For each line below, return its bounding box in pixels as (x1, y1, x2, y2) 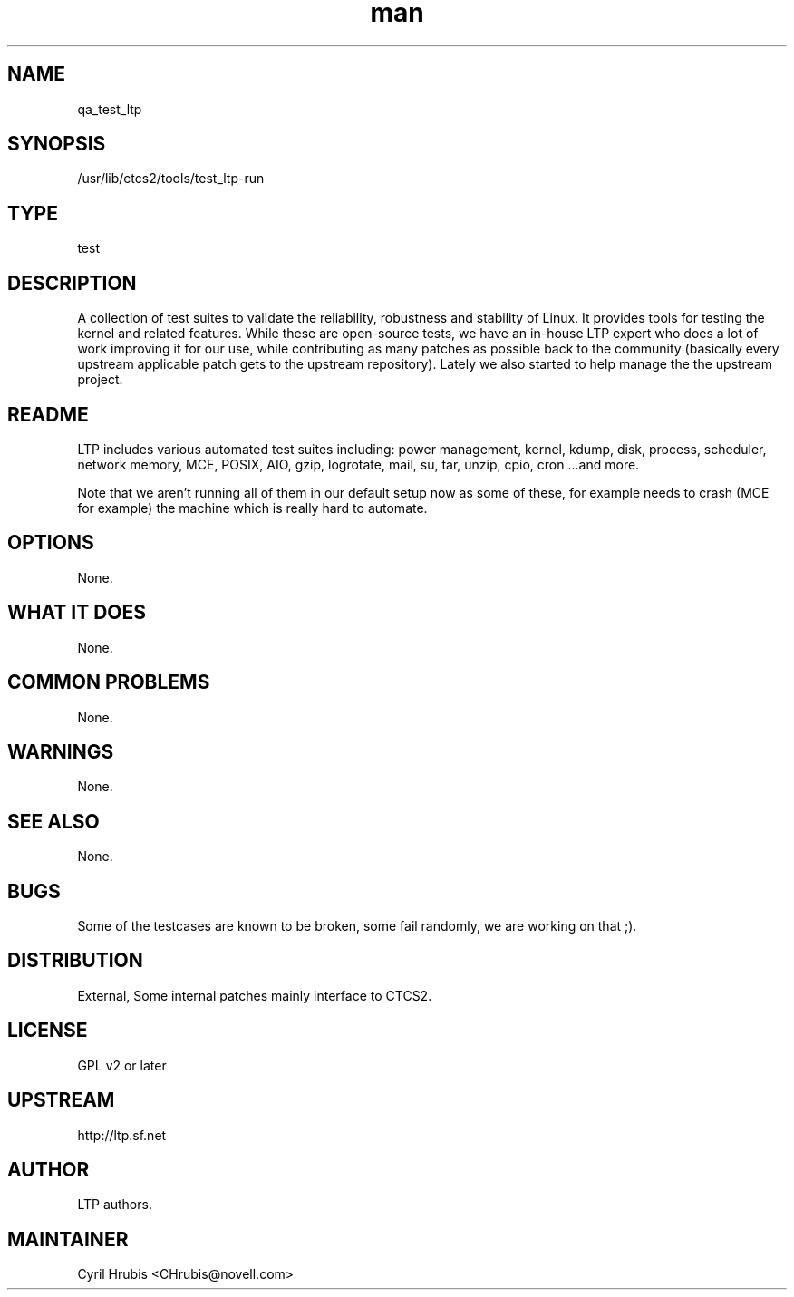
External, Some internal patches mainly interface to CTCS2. (77, 987, 432, 1003)
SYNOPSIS (7, 132, 106, 156)
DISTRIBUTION (7, 949, 143, 973)
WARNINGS (7, 740, 114, 763)
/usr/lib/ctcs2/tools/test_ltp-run (77, 170, 265, 187)
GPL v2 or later (77, 1057, 167, 1073)
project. (77, 372, 123, 388)
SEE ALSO (7, 809, 100, 833)
